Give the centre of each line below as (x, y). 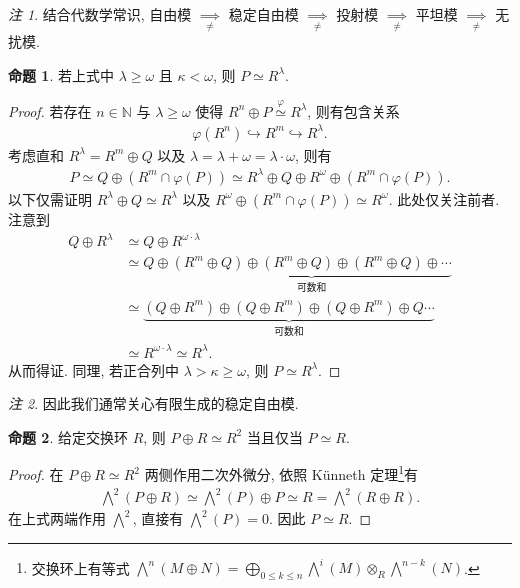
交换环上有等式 (80, 567)
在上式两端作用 (57, 518)
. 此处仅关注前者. (444, 198)
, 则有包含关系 (353, 110)
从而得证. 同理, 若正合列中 (94, 369)
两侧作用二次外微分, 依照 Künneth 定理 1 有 (281, 473)
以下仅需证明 (50, 198)
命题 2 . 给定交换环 (68, 436)
